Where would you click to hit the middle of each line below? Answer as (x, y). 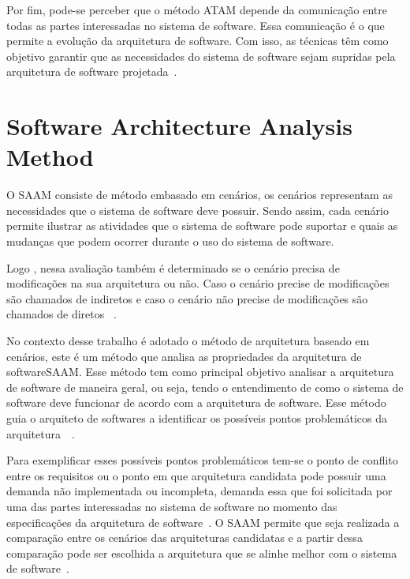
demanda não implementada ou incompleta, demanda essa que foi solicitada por (199, 491)
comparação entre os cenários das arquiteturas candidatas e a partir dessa (184, 538)
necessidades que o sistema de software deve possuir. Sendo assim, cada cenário (198, 210)
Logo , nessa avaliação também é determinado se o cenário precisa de (173, 267)
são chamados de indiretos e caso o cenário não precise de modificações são (187, 298)
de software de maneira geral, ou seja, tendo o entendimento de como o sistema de (205, 387)
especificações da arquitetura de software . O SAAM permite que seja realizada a (203, 522)
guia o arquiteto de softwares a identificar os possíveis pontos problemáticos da (197, 418)
